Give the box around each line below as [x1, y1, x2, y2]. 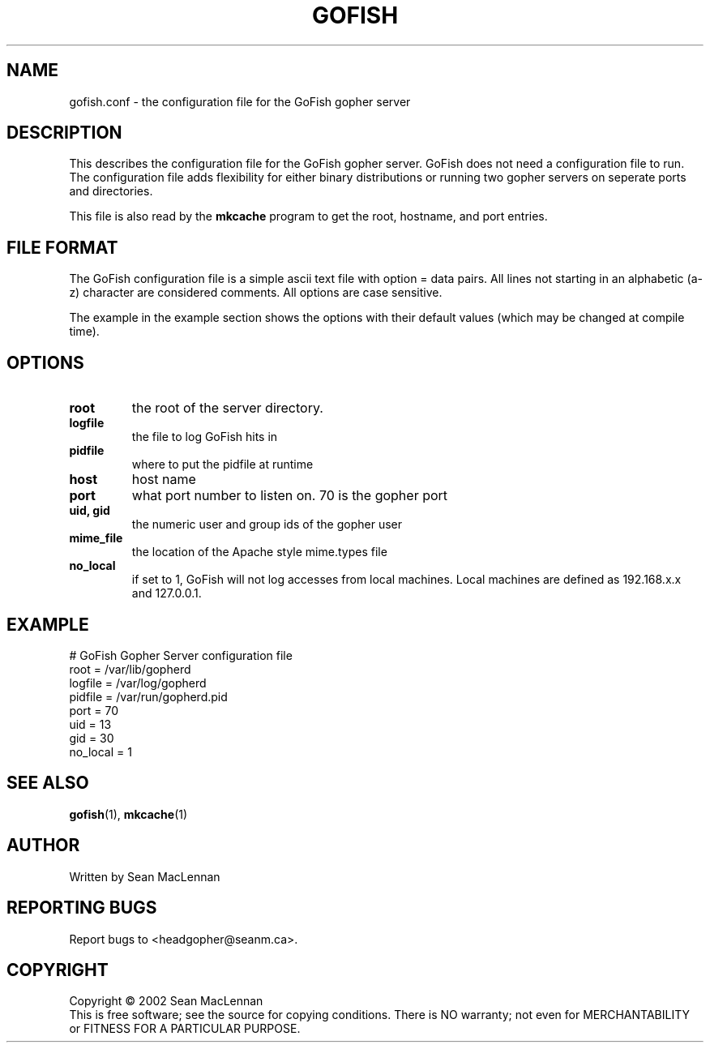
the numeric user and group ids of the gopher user [131, 517, 403, 532]
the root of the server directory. [131, 400, 323, 417]
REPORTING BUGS [6, 897, 157, 918]
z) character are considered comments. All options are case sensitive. [69, 285, 443, 300]
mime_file [69, 531, 123, 546]
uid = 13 [69, 717, 112, 731]
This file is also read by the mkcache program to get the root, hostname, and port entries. [69, 209, 548, 224]
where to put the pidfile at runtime [131, 457, 314, 472]
